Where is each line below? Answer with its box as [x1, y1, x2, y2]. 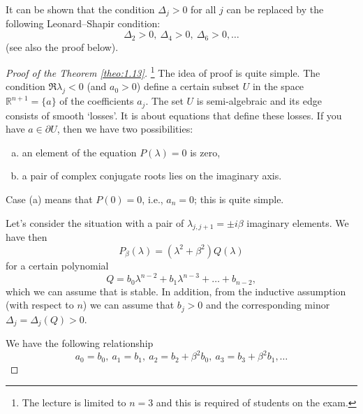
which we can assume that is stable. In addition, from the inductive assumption [6, 283, 346, 298]
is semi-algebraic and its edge [196, 94, 322, 108]
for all [191, 2, 216, 16]
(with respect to [6, 297, 74, 312]
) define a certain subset [136, 79, 239, 94]
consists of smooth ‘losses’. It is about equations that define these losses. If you [6, 108, 342, 122]
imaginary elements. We [246, 215, 349, 230]
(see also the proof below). [6, 39, 119, 54]
